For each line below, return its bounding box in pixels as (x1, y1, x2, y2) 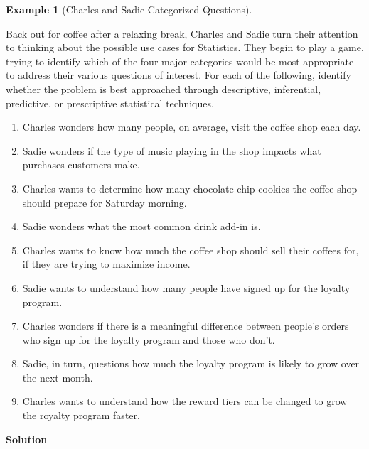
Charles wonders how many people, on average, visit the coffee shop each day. (22, 119, 361, 134)
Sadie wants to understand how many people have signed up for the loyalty (22, 280, 351, 295)
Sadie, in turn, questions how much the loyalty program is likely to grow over (22, 356, 360, 371)
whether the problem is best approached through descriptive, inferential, (6, 81, 321, 96)
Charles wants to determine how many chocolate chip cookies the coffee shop (22, 180, 358, 195)
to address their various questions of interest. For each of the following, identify (6, 67, 351, 82)
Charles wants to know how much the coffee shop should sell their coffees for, (22, 242, 359, 257)
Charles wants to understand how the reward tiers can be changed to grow (22, 394, 348, 409)
